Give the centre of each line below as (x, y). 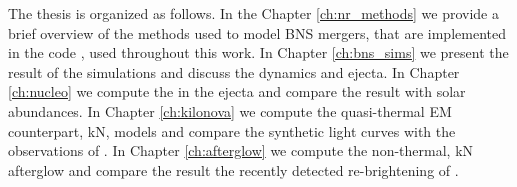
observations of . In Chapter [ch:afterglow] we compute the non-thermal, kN (241, 150)
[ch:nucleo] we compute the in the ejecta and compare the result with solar (237, 91)
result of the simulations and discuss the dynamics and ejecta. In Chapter (234, 71)
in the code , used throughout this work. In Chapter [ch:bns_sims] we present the (258, 52)
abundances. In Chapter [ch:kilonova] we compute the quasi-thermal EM (230, 110)
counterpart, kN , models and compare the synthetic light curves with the (232, 130)
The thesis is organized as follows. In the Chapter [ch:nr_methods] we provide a (253, 13)
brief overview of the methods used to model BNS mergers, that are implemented (257, 32)
